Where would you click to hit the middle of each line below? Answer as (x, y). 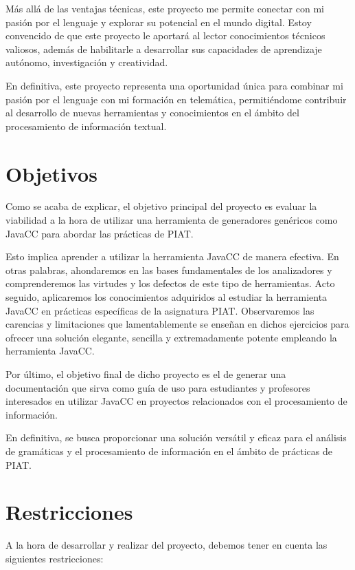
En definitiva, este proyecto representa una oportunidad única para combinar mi (174, 85)
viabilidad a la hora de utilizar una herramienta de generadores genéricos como (172, 220)
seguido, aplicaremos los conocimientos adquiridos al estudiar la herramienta (167, 297)
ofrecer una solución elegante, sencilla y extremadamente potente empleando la (171, 337)
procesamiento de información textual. (86, 126)
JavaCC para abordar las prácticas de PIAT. (100, 233)
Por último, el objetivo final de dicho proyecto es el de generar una (146, 374)
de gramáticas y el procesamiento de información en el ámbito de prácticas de (169, 451)
